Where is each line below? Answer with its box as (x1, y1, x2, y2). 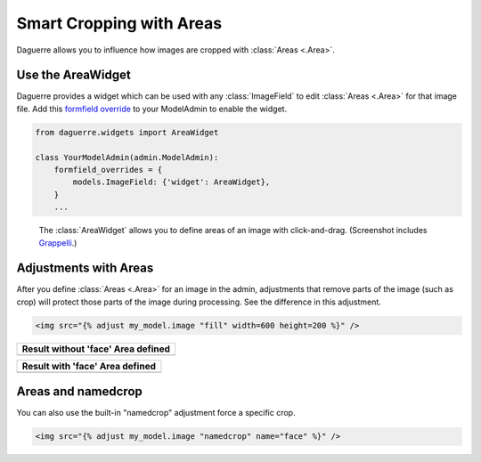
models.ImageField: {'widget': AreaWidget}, (72, 177, 271, 187)
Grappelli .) (38, 237, 77, 248)
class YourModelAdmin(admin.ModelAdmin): (35, 152, 219, 162)
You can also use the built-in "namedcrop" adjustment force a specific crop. (16, 408, 296, 418)
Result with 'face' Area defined (21, 360, 156, 372)
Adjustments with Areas (16, 261, 154, 276)
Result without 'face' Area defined (21, 343, 171, 355)
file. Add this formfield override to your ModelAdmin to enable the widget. (16, 103, 288, 114)
